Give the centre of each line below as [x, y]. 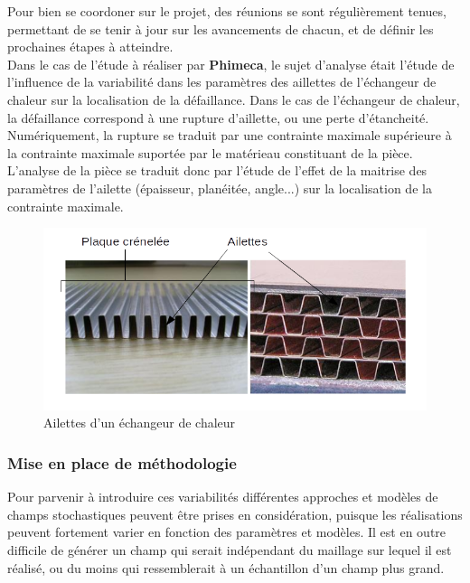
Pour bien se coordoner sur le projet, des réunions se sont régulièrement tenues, [227, 11]
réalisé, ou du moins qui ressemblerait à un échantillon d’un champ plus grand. [226, 567]
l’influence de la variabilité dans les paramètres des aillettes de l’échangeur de [222, 82]
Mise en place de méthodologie [122, 462]
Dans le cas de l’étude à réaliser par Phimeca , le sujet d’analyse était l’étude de [231, 64]
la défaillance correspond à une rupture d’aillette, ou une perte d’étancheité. [218, 117]
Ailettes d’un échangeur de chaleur [140, 423]
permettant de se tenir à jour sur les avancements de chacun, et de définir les [221, 28]
